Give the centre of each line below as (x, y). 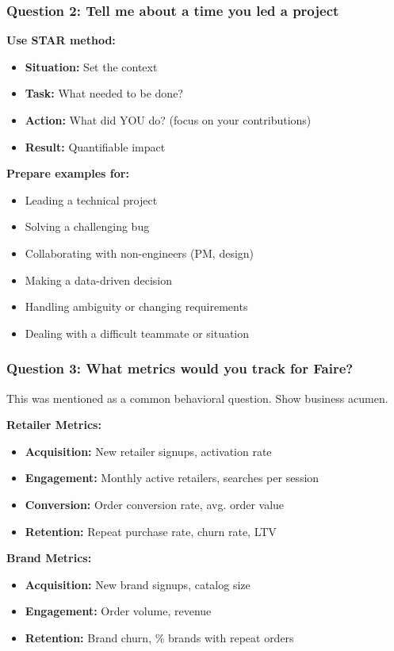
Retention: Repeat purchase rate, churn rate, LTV (151, 531)
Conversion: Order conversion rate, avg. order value (155, 504)
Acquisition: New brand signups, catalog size (138, 584)
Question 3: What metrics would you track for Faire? (180, 368)
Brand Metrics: (49, 558)
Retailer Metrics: (54, 425)
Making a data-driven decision (99, 280)
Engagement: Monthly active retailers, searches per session (172, 478)
